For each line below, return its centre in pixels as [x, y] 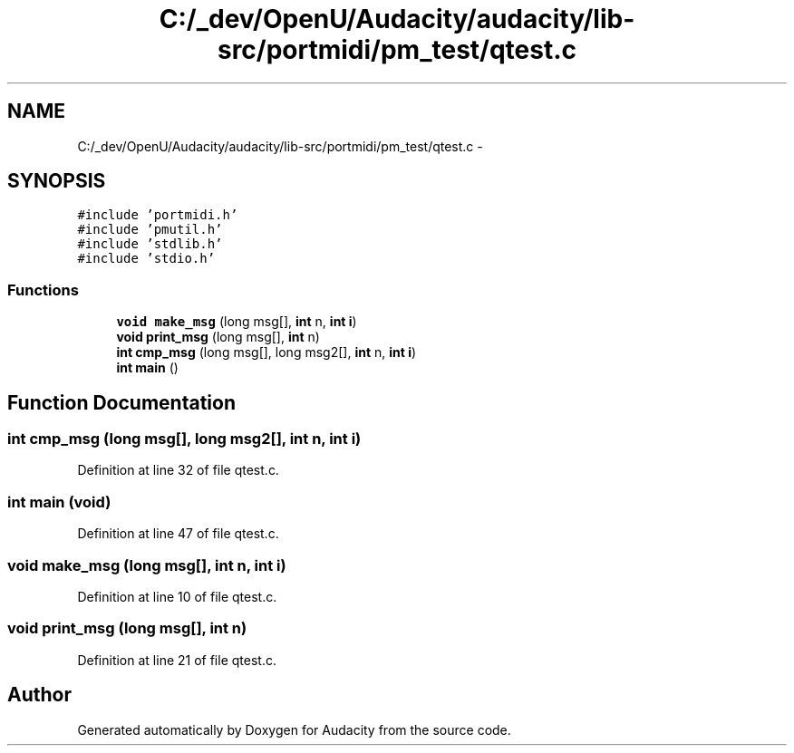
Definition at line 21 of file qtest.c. [177, 660]
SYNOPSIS [57, 181]
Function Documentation [121, 402]
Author [39, 695]
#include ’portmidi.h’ [158, 215]
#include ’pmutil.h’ [150, 230]
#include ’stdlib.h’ [150, 244]
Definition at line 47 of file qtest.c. [178, 534]
